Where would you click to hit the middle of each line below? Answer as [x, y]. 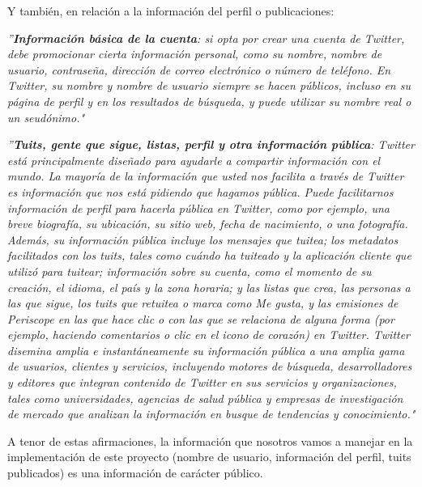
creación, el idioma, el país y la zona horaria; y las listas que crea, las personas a [209, 287]
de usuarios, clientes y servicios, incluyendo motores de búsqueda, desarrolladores [210, 366]
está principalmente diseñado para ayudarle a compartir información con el [194, 160]
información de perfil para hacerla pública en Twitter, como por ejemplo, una [199, 208]
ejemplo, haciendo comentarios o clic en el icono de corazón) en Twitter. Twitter [209, 335]
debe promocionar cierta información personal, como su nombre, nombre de [195, 54]
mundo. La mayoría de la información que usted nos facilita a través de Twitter [206, 176]
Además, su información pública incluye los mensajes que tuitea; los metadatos [203, 239]
